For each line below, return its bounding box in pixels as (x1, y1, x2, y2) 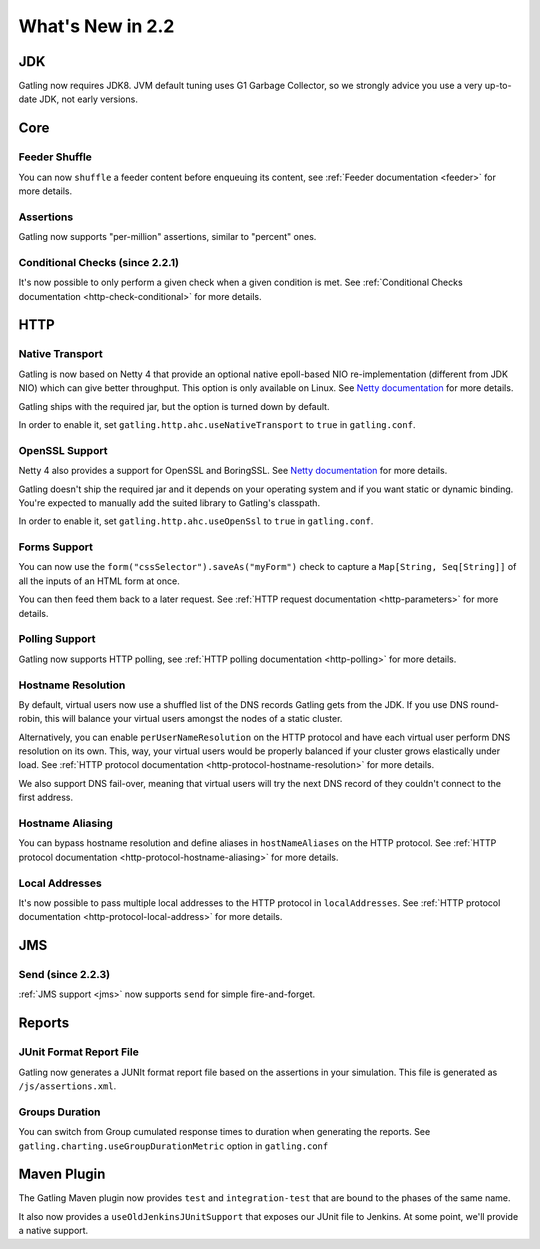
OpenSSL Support (18, 443, 108, 457)
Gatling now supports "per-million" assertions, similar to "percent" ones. (18, 231, 317, 243)
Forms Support (18, 540, 94, 554)
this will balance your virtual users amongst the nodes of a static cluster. (44, 713, 343, 725)
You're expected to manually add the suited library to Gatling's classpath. (18, 496, 320, 509)
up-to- (484, 80, 512, 92)
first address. (18, 791, 74, 804)
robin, (18, 713, 43, 725)
